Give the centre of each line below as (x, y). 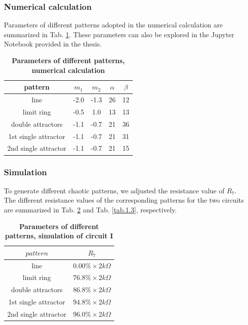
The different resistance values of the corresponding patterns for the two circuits (124, 200)
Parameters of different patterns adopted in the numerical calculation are (114, 25)
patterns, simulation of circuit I (59, 236)
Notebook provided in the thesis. (53, 44)
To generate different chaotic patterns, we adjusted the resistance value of (114, 190)
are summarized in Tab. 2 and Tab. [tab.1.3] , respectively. (90, 209)
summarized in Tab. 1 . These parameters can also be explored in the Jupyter (119, 34)
